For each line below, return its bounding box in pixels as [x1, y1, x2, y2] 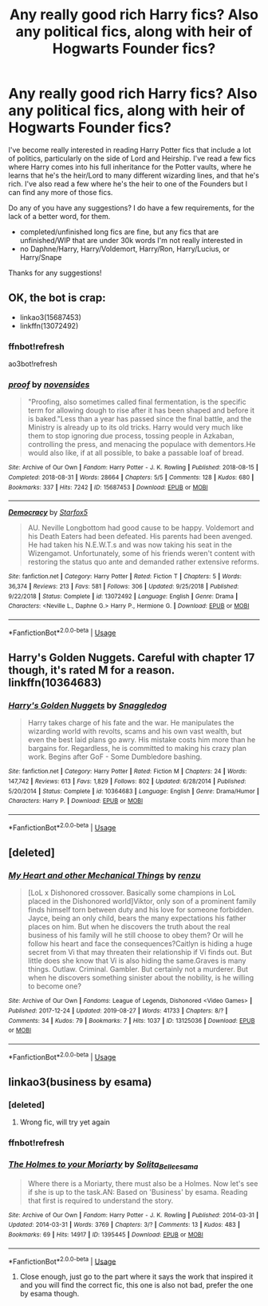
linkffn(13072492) [19, 321, 79, 330]
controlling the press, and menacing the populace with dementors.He [27, 440, 256, 449]
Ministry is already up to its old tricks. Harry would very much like [27, 422, 243, 433]
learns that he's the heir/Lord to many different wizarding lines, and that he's [8, 170, 259, 180]
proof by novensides [8, 378, 90, 389]
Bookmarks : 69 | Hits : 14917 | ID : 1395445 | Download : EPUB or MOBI [8, 1231, 203, 1239]
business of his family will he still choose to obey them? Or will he [27, 930, 244, 941]
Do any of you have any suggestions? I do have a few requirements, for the [8, 202, 255, 213]
